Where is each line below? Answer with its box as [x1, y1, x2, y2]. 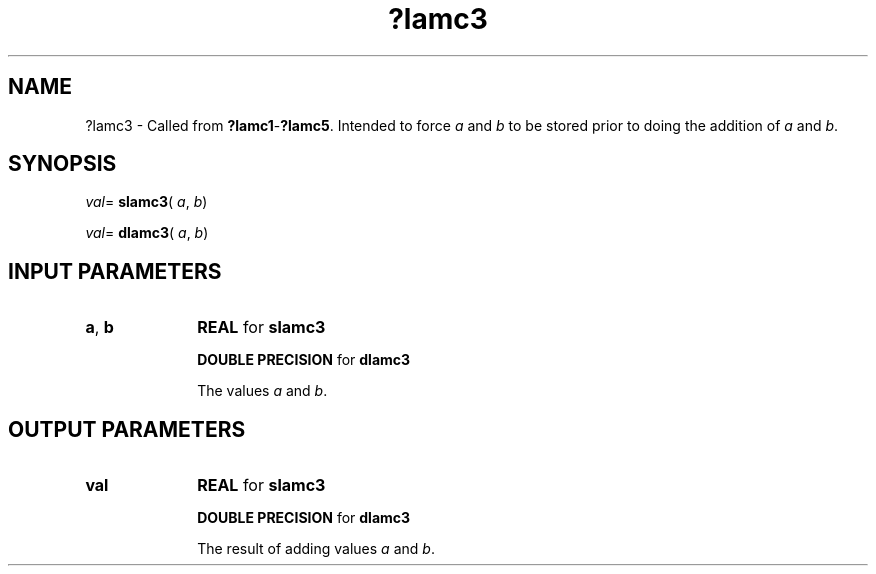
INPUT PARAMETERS [8, 258, 222, 284]
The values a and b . [197, 382, 328, 400]
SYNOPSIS [8, 151, 117, 177]
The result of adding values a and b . [197, 540, 435, 558]
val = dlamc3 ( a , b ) [85, 224, 209, 242]
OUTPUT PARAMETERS [8, 416, 246, 442]
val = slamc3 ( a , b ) [85, 193, 208, 211]
